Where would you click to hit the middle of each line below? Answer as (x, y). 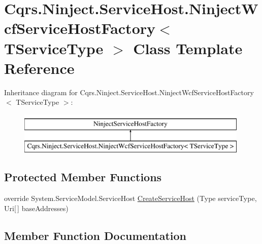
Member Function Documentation (95, 235)
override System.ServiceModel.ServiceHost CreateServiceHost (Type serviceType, (130, 198)
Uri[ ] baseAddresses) (36, 208)
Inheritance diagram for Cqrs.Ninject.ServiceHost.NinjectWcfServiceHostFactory (129, 92)
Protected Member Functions (83, 177)
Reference (39, 68)
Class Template (188, 48)
